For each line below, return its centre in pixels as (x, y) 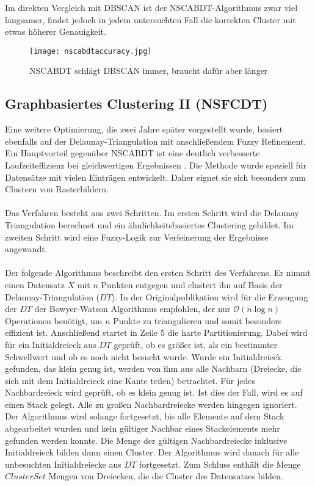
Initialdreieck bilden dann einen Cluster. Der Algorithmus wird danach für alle (152, 452)
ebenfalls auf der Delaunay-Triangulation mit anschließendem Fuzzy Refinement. (156, 141)
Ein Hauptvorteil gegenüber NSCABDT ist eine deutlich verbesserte (132, 153)
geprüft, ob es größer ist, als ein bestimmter (196, 344)
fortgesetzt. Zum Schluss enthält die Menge (220, 464)
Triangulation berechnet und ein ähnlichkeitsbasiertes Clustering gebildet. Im (150, 224)
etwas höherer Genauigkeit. (56, 31)
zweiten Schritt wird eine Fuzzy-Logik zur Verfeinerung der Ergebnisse (137, 237)
